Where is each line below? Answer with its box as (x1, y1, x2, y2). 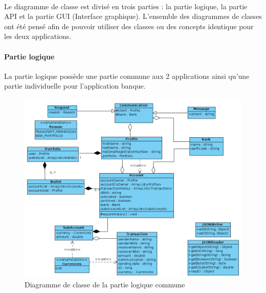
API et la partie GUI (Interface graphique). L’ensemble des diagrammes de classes (4, 11, 262, 22)
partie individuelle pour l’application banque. (4, 80, 146, 91)
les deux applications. (4, 31, 72, 41)
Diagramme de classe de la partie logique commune (25, 279, 185, 290)
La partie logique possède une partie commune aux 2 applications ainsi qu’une (4, 70, 250, 81)
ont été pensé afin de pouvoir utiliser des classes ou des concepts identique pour (4, 20, 254, 31)
